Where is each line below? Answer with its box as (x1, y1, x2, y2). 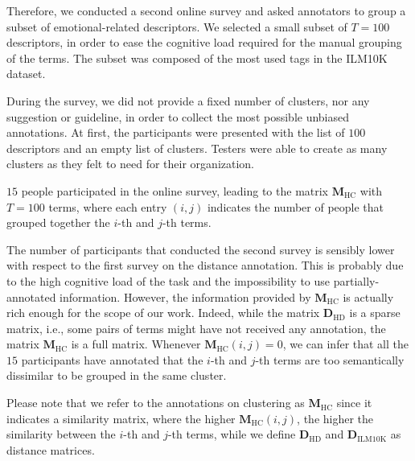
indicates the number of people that (207, 198, 384, 215)
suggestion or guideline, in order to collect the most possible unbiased (6, 108, 350, 125)
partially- (333, 272, 380, 289)
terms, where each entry (48, 198, 167, 215)
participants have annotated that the (21, 351, 203, 368)
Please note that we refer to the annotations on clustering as (6, 394, 305, 411)
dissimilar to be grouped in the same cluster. (6, 367, 227, 384)
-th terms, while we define (167, 426, 296, 442)
